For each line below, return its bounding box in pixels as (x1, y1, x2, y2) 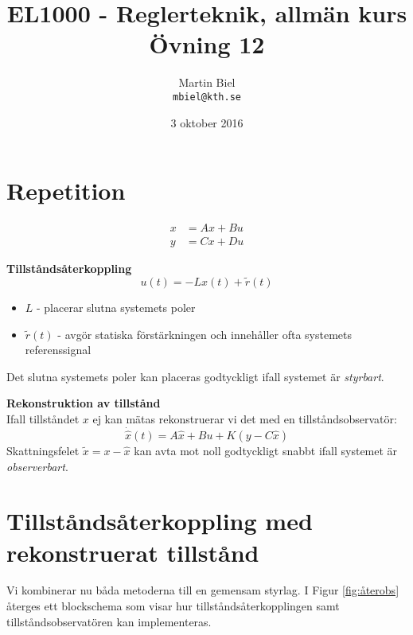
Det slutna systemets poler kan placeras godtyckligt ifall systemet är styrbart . (6, 368, 384, 384)
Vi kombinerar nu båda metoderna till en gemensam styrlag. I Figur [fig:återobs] (6, 582, 399, 598)
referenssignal (25, 341, 92, 358)
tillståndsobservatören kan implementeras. (6, 613, 212, 629)
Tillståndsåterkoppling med (6, 504, 313, 537)
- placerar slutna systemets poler (37, 298, 196, 315)
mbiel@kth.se (173, 91, 241, 103)
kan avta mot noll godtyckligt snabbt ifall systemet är (134, 442, 398, 458)
